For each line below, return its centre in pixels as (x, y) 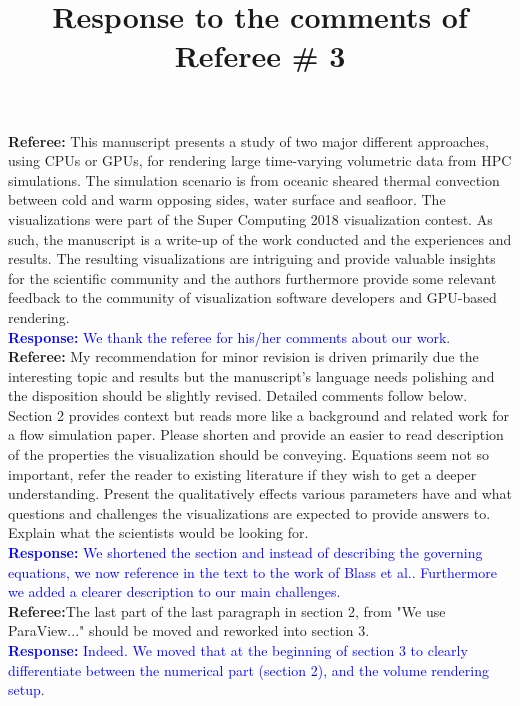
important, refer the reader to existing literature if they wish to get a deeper (242, 473)
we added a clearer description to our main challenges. (174, 591)
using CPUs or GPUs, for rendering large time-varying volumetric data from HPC (260, 160)
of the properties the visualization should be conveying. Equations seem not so (249, 454)
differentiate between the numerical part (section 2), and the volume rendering (248, 669)
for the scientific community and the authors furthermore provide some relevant (252, 277)
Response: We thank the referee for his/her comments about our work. (229, 336)
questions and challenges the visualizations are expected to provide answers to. (249, 512)
